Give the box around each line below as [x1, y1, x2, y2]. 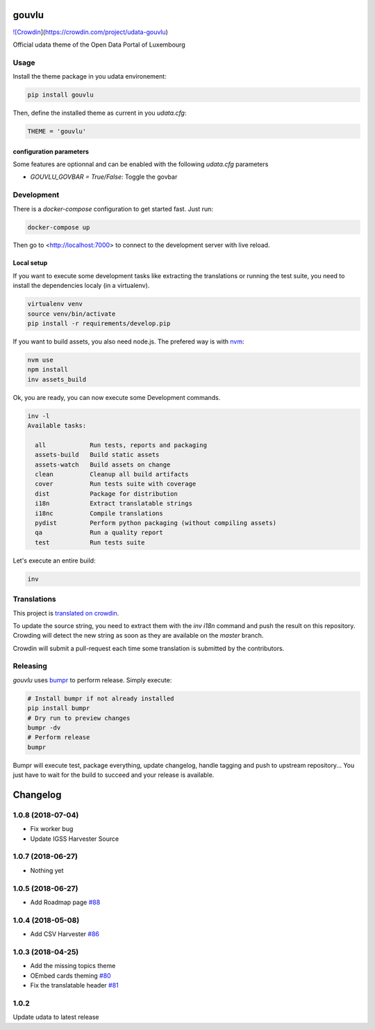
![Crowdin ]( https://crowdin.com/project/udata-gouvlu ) [12, 28, 168, 36]
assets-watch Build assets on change [35, 460, 171, 469]
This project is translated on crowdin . [12, 609, 119, 617]
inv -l [27, 412, 50, 420]
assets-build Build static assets [35, 451, 160, 459]
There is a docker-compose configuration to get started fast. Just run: [12, 204, 213, 213]
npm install [27, 366, 69, 373]
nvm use [27, 356, 53, 364]
